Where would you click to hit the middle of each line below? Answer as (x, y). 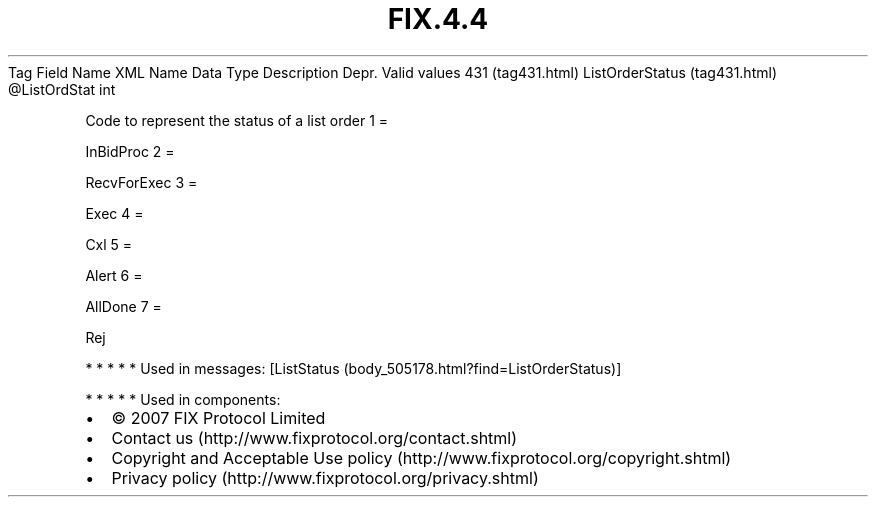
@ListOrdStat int (62, 89)
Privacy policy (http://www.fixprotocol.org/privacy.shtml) (325, 477)
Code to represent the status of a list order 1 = (237, 120)
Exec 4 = (114, 213)
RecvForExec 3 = (141, 182)
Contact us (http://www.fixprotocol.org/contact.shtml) (314, 437)
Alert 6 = (114, 275)
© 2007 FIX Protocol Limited (218, 417)
